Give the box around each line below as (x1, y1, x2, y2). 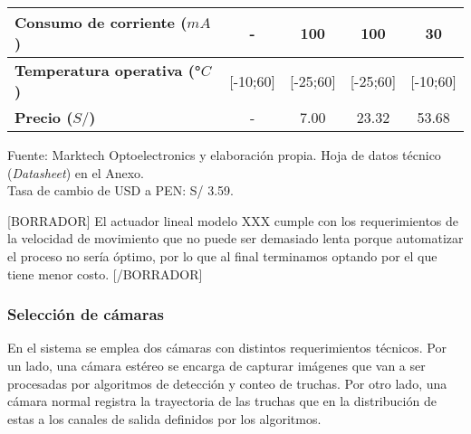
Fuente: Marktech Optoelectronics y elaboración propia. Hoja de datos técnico (7, 146, 441, 164)
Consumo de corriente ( (14, 12, 187, 33)
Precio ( (14, 107, 73, 127)
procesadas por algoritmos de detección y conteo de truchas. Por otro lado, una (7, 373, 447, 392)
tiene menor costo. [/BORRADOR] (7, 264, 203, 283)
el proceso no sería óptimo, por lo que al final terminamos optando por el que (7, 246, 437, 265)
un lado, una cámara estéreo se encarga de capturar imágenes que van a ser (7, 355, 426, 374)
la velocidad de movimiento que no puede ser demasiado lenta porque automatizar (7, 229, 464, 248)
